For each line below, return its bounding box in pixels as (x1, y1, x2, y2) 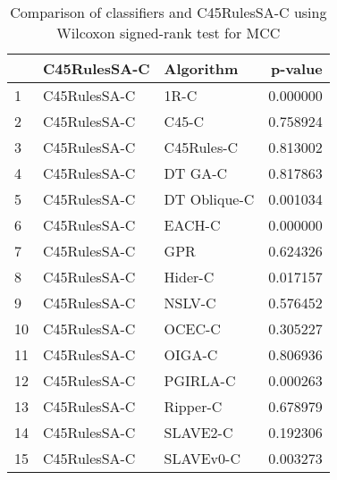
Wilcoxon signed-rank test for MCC (56, 22, 281, 43)
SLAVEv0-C (164, 448, 240, 468)
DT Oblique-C (164, 189, 255, 209)
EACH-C (164, 215, 221, 235)
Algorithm (164, 58, 239, 79)
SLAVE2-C (164, 422, 233, 442)
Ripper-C (164, 396, 223, 417)
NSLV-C (164, 292, 216, 313)
